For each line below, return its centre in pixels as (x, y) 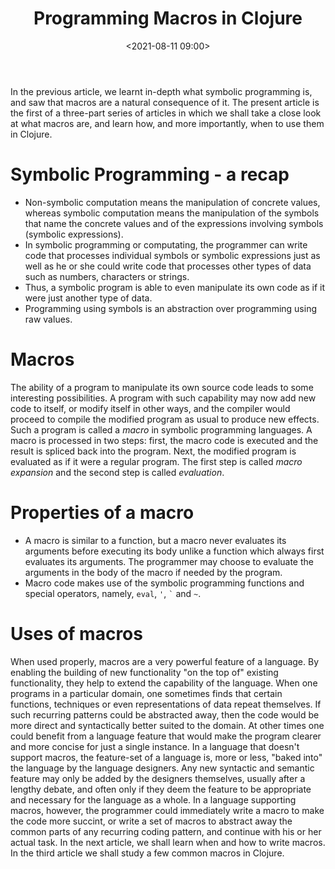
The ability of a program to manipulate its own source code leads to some (162, 387)
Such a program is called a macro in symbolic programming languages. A (161, 429)
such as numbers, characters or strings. (107, 276)
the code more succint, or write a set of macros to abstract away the (151, 821)
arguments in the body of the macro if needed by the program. (153, 572)
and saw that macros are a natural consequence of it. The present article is (165, 102)
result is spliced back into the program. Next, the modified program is (153, 451)
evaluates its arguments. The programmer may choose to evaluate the (169, 561)
